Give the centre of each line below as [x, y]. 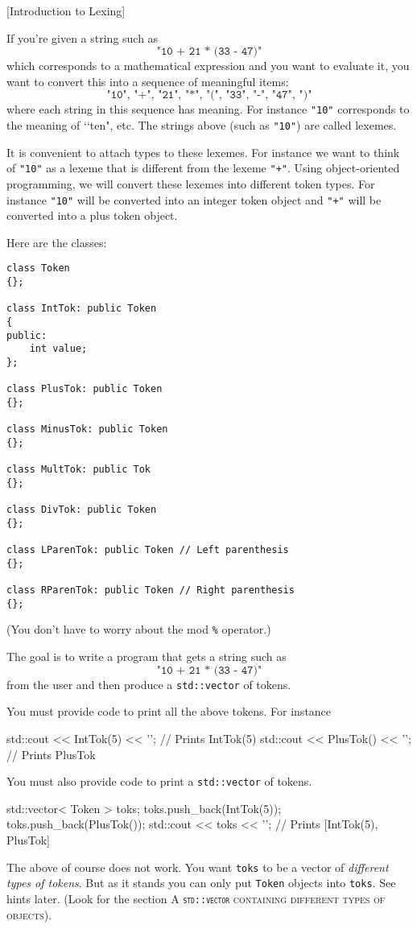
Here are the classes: [57, 242]
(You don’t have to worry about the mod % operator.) [139, 629]
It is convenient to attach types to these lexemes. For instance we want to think [203, 152]
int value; [58, 349]
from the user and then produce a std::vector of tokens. [149, 684]
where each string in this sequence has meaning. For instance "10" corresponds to [208, 109]
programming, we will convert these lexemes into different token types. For [191, 183]
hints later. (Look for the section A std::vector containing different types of [196, 898]
